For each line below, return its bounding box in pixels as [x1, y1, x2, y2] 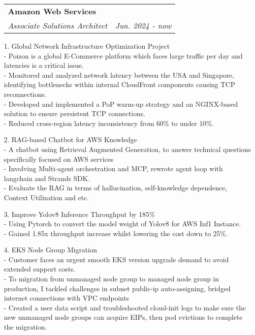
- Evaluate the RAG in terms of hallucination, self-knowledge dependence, [4, 183, 227, 193]
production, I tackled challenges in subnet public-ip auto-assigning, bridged [4, 283, 231, 293]
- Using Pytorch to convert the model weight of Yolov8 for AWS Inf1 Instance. [4, 218, 241, 229]
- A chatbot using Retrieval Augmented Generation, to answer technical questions [4, 144, 251, 154]
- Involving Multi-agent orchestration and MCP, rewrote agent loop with [4, 163, 223, 174]
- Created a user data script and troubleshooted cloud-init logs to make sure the [4, 302, 246, 312]
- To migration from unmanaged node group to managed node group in [4, 274, 219, 284]
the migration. [4, 322, 47, 332]
